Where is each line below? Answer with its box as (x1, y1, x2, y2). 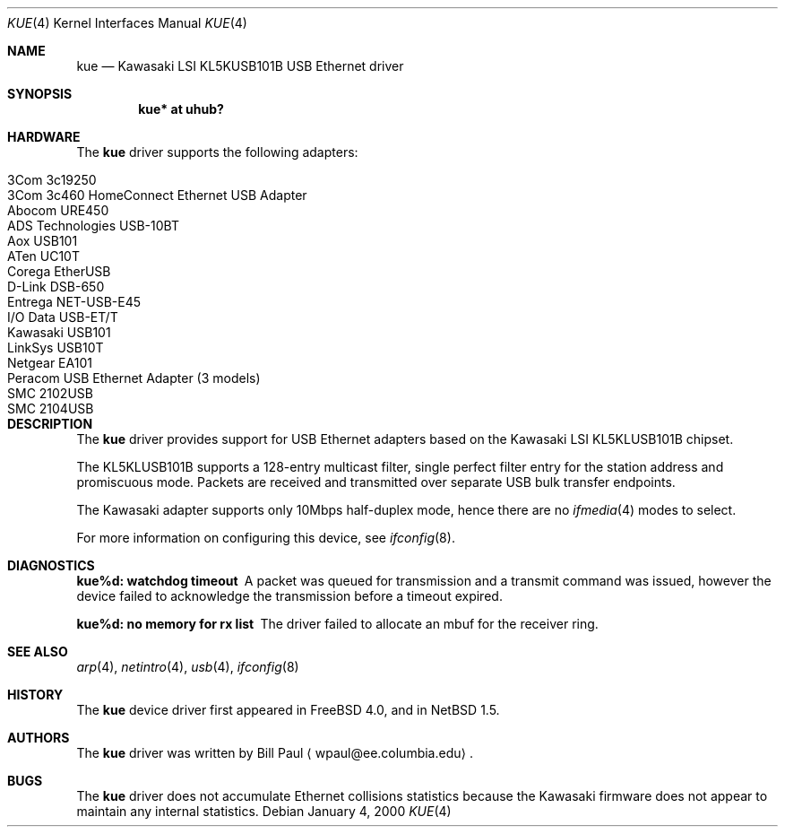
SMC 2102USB (7, 386, 93, 401)
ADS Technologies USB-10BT (7, 218, 179, 233)
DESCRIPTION (7, 416, 93, 431)
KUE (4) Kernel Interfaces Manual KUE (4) (7, 15, 247, 30)
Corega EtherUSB (7, 264, 111, 279)
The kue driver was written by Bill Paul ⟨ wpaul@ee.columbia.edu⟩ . (76, 745, 473, 760)
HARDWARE (7, 129, 81, 144)
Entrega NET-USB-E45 (7, 294, 142, 309)
